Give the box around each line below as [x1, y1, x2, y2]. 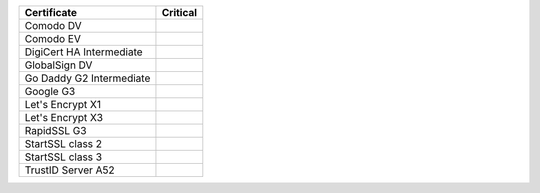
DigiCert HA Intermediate [24, 45, 144, 59]
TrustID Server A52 [24, 163, 115, 177]
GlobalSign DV [24, 58, 93, 72]
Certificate [24, 6, 78, 19]
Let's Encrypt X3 [24, 111, 104, 124]
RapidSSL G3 [24, 124, 87, 137]
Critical [161, 6, 198, 19]
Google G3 [24, 85, 76, 98]
